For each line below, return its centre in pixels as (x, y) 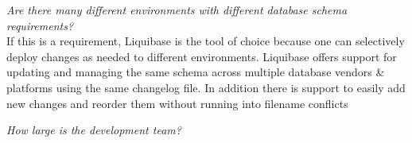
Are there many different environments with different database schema (177, 10)
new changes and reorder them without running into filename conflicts (177, 103)
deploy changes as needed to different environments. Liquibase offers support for (202, 56)
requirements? (40, 25)
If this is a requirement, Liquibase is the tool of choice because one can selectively (206, 41)
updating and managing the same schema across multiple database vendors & (196, 72)
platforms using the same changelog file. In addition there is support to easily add (206, 87)
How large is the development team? (94, 130)
